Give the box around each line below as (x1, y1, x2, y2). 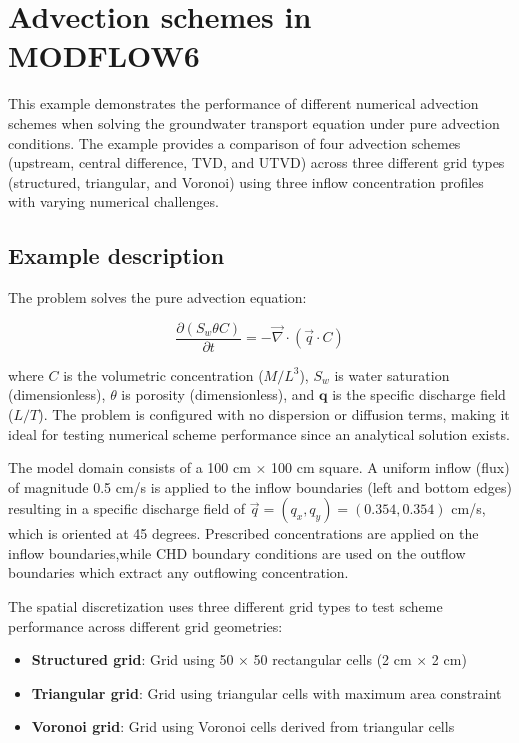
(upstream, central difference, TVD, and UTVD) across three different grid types (8, 152, 505, 173)
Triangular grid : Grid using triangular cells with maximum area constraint (31, 682, 502, 703)
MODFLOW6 (8, 35, 200, 76)
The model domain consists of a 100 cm (8, 457, 251, 478)
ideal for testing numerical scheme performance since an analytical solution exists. (8, 423, 510, 444)
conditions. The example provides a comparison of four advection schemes (8, 132, 461, 153)
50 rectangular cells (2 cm (253, 649, 412, 670)
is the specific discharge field (332, 384, 506, 405)
